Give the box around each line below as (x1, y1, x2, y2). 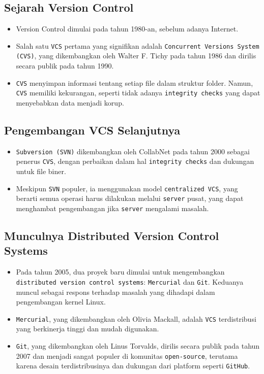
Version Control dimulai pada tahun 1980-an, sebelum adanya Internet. (16, 23, 239, 34)
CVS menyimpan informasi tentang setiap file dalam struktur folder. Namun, (16, 77, 253, 88)
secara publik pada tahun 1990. (16, 60, 114, 71)
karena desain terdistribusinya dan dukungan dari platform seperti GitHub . (16, 360, 250, 371)
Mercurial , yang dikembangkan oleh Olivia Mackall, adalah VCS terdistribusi (16, 313, 256, 324)
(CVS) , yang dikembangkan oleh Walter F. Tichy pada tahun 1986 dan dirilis (16, 50, 256, 61)
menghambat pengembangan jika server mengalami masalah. (16, 203, 209, 214)
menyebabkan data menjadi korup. (16, 97, 124, 108)
